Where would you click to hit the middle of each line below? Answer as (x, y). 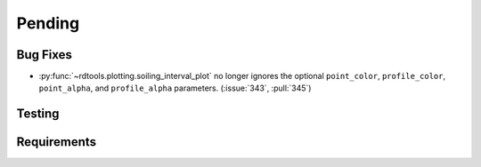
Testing (38, 114)
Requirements (57, 142)
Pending (48, 23)
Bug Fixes (45, 55)
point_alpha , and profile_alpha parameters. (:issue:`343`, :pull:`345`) (175, 88)
